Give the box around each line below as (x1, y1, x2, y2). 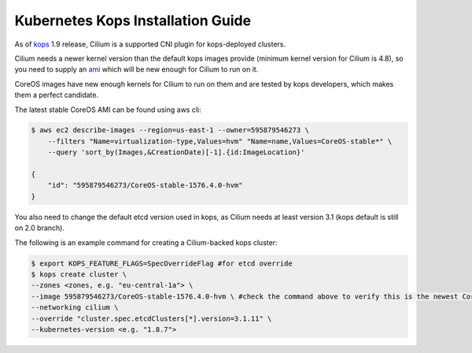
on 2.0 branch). (14, 223, 65, 232)
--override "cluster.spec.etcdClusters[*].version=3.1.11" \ (31, 314, 272, 323)
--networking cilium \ (31, 303, 119, 312)
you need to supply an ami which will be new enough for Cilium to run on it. (14, 65, 259, 74)
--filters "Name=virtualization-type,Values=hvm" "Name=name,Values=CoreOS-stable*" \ (47, 136, 393, 146)
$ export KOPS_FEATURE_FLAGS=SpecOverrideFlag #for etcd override (31, 258, 293, 268)
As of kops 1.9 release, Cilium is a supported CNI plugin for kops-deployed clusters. (14, 39, 286, 49)
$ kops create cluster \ (31, 269, 127, 279)
